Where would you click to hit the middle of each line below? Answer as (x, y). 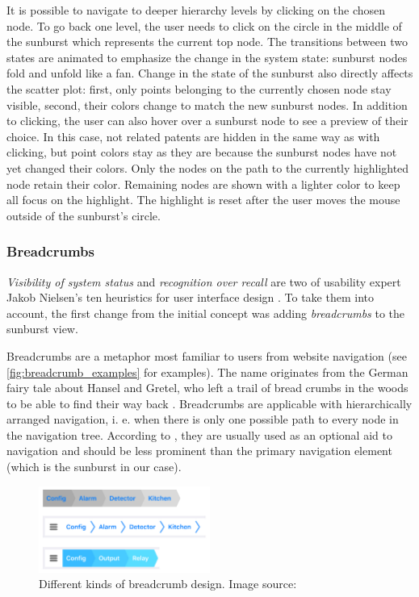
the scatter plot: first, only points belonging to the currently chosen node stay (199, 88)
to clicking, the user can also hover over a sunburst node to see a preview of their (207, 121)
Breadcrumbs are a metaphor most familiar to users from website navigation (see (207, 355)
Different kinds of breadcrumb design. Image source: (168, 584)
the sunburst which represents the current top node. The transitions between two (207, 42)
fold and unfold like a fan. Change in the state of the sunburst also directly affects (210, 73)
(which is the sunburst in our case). (94, 467)
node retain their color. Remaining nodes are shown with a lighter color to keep (203, 184)
